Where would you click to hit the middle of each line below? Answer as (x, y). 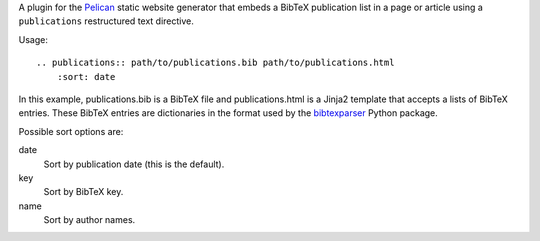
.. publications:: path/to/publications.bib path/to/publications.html (215, 63)
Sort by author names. (89, 220)
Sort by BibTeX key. (83, 192)
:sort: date (86, 76)
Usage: (33, 39)
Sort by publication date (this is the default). (134, 164)
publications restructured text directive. (106, 21)
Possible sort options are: (71, 131)
